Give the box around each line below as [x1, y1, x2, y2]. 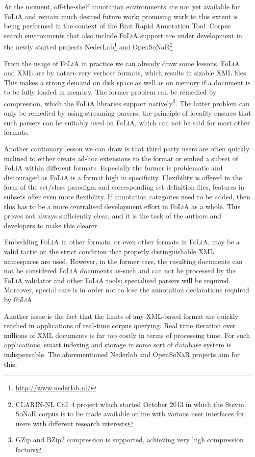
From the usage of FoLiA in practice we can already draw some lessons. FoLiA [4, 58, 240, 68]
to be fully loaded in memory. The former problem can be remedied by [4, 87, 217, 97]
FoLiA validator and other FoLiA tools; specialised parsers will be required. [4, 275, 231, 285]
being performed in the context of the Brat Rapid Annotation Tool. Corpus [4, 21, 231, 31]
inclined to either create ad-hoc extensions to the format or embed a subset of [4, 153, 238, 163]
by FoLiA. [4, 294, 34, 304]
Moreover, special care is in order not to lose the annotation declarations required [4, 285, 249, 295]
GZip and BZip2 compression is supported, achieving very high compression [15, 434, 244, 445]
